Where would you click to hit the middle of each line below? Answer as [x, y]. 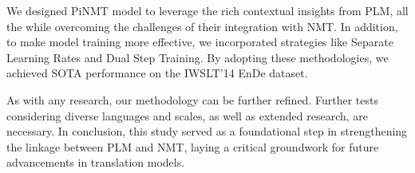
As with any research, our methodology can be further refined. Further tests [192, 99]
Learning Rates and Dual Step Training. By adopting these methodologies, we [198, 57]
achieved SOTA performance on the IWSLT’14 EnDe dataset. [157, 73]
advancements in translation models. [96, 162]
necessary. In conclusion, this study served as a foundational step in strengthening [207, 131]
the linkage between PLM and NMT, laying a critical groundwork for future [193, 146]
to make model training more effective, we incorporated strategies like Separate [200, 42]
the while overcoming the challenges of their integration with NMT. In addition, [202, 26]
